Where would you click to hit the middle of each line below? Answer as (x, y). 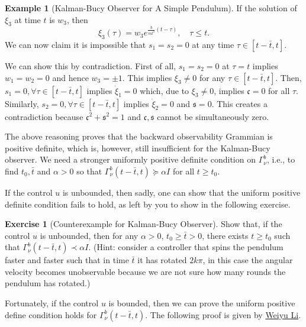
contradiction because (44, 116)
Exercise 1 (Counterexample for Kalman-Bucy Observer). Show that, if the (144, 224)
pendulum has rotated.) (48, 283)
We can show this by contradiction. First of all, (91, 65)
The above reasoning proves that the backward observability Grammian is (139, 136)
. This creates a (239, 103)
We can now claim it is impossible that (75, 44)
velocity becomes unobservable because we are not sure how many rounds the (145, 271)
